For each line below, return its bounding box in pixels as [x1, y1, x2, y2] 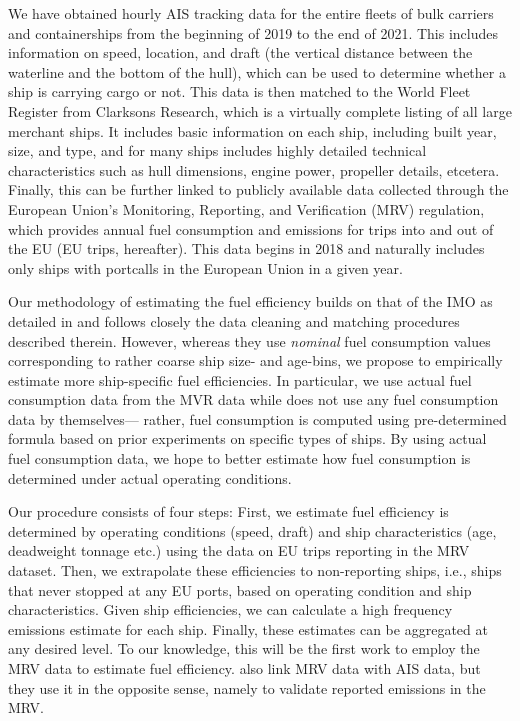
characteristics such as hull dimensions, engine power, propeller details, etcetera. [8, 159, 500, 180]
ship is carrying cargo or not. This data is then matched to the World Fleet [8, 81, 471, 102]
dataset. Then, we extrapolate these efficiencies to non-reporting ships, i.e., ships [8, 560, 502, 581]
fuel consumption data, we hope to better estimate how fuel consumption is [8, 448, 471, 469]
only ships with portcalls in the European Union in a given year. [8, 257, 403, 278]
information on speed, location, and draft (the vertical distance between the [8, 42, 473, 63]
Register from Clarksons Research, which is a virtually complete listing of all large [8, 100, 512, 121]
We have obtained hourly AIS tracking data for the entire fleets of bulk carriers [8, 3, 494, 23]
